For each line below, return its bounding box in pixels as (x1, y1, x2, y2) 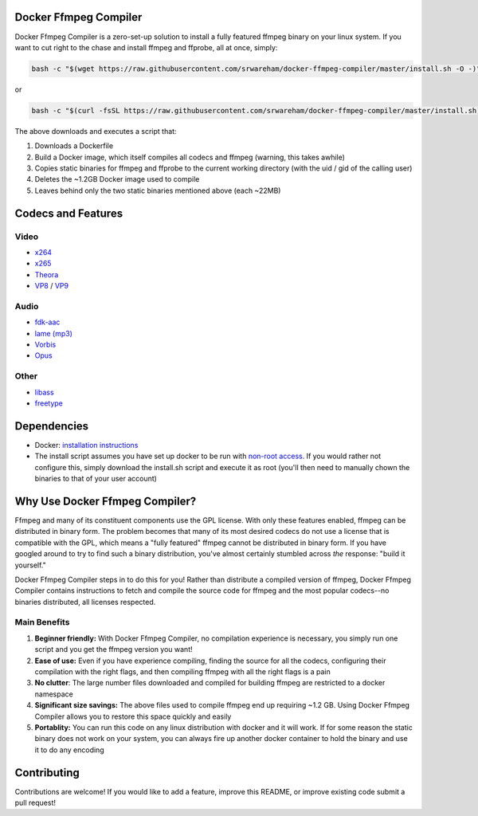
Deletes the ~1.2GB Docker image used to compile (34, 175, 200, 184)
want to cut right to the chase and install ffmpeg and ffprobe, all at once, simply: (14, 42, 278, 52)
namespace (34, 689, 73, 699)
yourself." (14, 560, 47, 570)
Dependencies (14, 419, 89, 433)
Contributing (14, 766, 80, 779)
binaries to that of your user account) (34, 474, 157, 484)
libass (34, 387, 55, 397)
